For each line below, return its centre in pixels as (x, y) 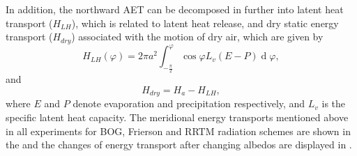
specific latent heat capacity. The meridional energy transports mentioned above (177, 117)
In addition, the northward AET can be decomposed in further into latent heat (175, 9)
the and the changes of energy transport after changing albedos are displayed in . (179, 145)
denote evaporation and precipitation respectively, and (189, 103)
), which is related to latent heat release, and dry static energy (205, 23)
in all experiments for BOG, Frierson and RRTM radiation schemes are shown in (178, 131)
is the (334, 103)
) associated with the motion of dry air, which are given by (197, 37)
